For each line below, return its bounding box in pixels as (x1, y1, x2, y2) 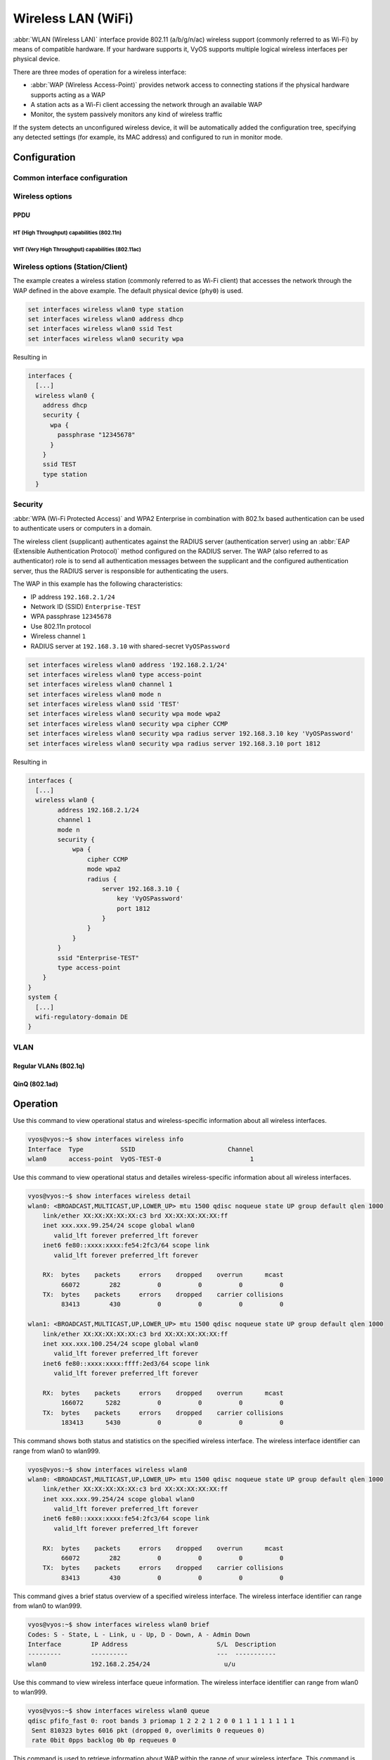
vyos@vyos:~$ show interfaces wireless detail (27, 1192, 191, 1200)
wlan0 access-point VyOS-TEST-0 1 (27, 1155, 254, 1163)
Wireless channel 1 (30, 632, 86, 641)
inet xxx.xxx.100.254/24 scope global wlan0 (42, 1340, 199, 1348)
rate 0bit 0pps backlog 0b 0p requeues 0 (32, 1736, 176, 1745)
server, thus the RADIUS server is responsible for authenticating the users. (13, 567, 228, 575)
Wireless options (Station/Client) (13, 261, 128, 271)
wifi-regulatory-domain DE (35, 1013, 129, 1021)
